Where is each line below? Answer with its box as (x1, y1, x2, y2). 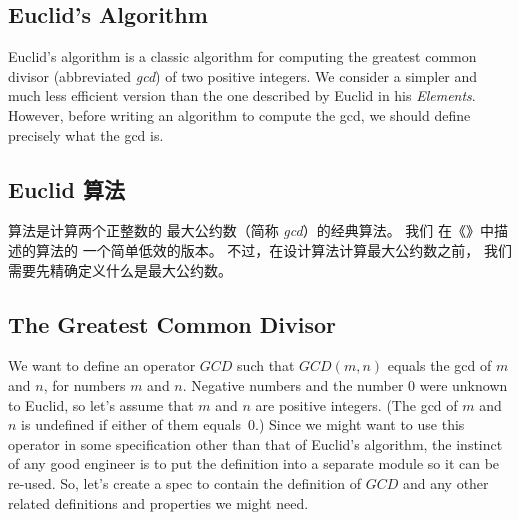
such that (237, 355, 295, 376)
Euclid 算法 (8, 173, 125, 204)
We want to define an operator (8, 355, 196, 376)
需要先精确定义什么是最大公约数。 (8, 259, 232, 280)
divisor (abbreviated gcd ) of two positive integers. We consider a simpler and (8, 65, 478, 86)
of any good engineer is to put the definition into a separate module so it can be (8, 453, 500, 474)
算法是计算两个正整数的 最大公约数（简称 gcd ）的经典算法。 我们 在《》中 (8, 220, 494, 241)
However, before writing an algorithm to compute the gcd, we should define (8, 104, 471, 125)
